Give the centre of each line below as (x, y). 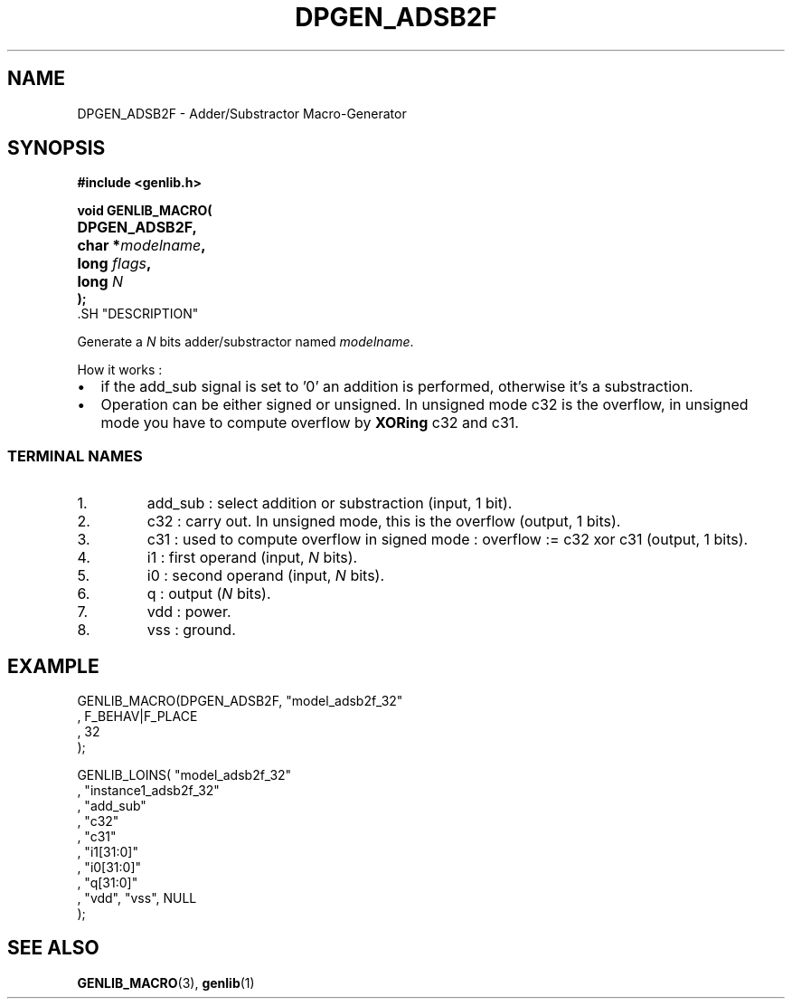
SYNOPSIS (57, 148)
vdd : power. (189, 612)
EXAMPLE (53, 666)
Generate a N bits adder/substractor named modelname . (245, 342)
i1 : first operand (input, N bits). (252, 558)
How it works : (120, 370)
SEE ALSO (53, 948)
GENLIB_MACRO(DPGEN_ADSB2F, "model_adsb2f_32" (240, 701)
